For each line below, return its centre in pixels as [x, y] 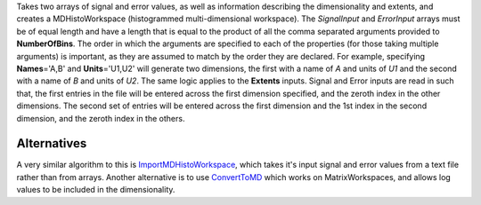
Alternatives [52, 143]
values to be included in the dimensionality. [96, 190]
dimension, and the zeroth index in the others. [101, 118]
